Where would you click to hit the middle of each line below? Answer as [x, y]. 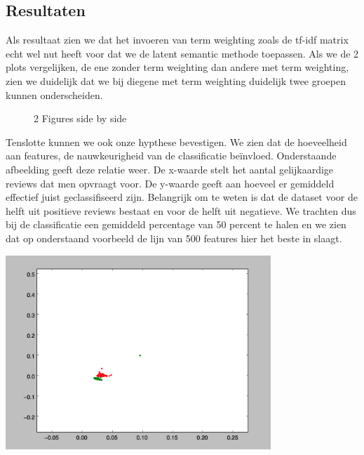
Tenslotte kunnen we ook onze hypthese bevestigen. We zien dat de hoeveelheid [176, 141]
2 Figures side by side [80, 118]
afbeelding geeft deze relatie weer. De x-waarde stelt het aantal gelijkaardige [170, 169]
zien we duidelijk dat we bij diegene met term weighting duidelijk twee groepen [176, 80]
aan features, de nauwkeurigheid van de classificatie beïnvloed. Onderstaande [171, 156]
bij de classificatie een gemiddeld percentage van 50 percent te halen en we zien [176, 224]
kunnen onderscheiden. [54, 94]
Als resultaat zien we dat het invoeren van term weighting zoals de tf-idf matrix [177, 40]
